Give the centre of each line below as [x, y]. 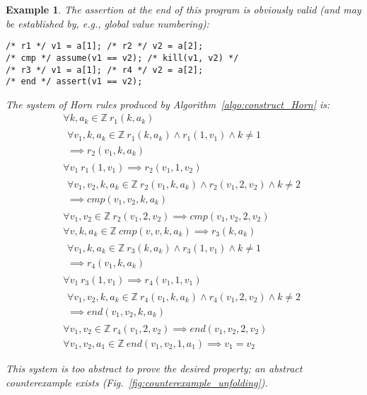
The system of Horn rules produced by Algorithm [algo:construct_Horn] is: [168, 104]
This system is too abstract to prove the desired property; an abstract [154, 368]
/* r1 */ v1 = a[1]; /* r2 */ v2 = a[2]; [105, 46]
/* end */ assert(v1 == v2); [74, 82]
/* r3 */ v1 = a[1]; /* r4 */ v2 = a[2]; [105, 70]
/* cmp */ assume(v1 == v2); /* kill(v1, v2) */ [122, 58]
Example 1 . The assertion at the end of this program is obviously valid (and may [183, 9]
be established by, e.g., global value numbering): [107, 23]
